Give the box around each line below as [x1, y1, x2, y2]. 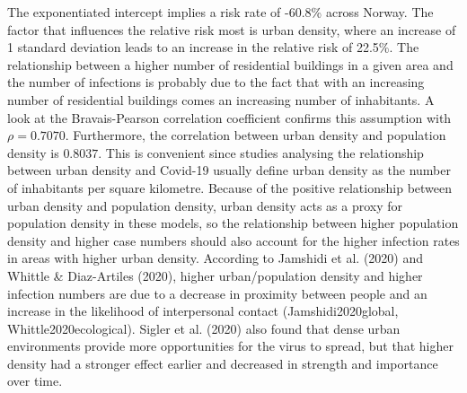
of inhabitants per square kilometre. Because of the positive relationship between [7, 178, 453, 196]
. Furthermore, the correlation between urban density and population [65, 126, 446, 144]
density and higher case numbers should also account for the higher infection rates [7, 231, 460, 249]
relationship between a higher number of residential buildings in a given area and [7, 55, 454, 74]
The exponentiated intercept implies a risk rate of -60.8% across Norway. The [7, 3, 434, 21]
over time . [7, 371, 63, 390]
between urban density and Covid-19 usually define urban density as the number [7, 161, 451, 179]
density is [7, 143, 59, 162]
